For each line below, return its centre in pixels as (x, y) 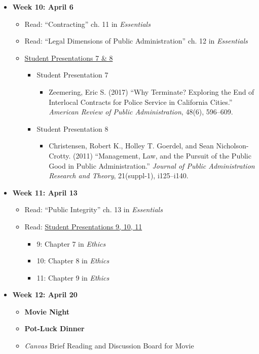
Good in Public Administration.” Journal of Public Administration (152, 165)
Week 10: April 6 (43, 7)
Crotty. (60, 155)
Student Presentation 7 (72, 75)
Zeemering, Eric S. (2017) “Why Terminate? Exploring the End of (152, 91)
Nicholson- (232, 146)
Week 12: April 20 (45, 294)
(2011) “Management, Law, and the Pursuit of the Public (162, 155)
